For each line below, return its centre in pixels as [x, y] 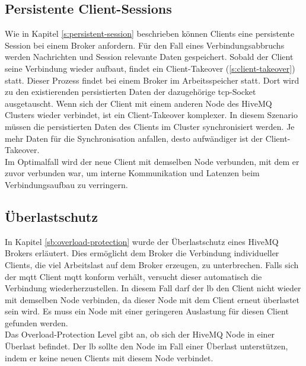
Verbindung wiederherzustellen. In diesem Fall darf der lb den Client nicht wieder [153, 288]
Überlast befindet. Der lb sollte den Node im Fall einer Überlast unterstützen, [146, 346]
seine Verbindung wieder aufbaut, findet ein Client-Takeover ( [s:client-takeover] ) [150, 68]
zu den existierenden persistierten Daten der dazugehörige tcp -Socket [130, 92]
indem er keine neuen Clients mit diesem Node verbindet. [109, 357]
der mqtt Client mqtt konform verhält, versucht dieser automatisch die [133, 276]
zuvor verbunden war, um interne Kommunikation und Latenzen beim [132, 173]
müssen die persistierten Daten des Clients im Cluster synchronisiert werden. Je [150, 126]
